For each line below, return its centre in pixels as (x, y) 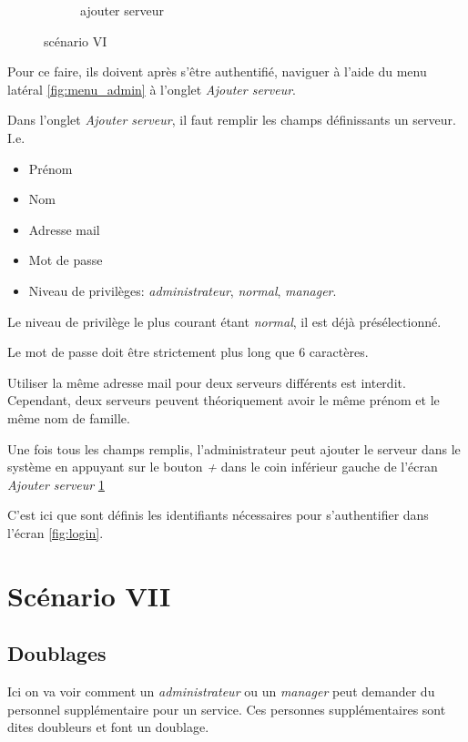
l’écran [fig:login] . (56, 532)
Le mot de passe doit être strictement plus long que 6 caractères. (188, 352)
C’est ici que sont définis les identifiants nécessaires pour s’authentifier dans (218, 515)
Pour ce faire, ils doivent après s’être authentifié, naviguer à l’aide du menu (217, 71)
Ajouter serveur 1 (56, 484)
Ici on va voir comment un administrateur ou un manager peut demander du (221, 691)
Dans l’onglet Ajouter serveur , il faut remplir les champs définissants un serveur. (232, 120)
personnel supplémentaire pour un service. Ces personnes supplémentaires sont (227, 709)
